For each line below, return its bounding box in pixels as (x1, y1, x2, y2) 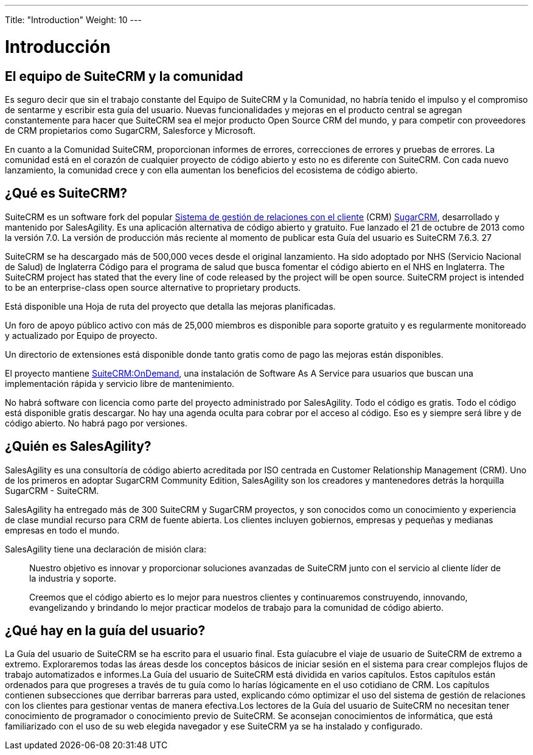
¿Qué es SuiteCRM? (5, 186, 128, 201)
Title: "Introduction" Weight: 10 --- (5, 15, 142, 25)
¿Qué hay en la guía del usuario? (5, 623, 206, 639)
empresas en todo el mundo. (5, 524, 120, 535)
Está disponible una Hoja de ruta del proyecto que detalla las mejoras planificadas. (5, 301, 336, 311)
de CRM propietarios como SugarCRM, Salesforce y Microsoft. (5, 125, 256, 136)
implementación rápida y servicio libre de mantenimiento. (5, 378, 235, 389)
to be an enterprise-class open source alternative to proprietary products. (5, 282, 301, 293)
